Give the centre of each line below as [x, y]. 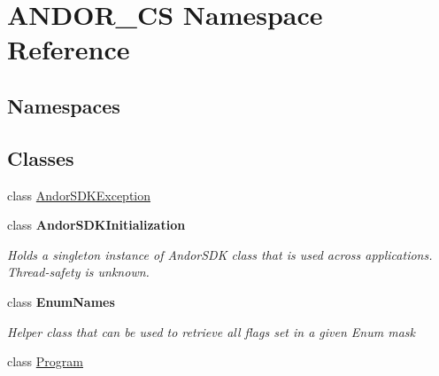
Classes [41, 157]
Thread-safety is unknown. [78, 272]
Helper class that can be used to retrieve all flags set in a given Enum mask [211, 331]
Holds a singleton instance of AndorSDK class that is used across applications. [220, 254]
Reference [69, 49]
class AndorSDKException [79, 195]
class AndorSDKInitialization [96, 225]
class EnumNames [61, 301]
